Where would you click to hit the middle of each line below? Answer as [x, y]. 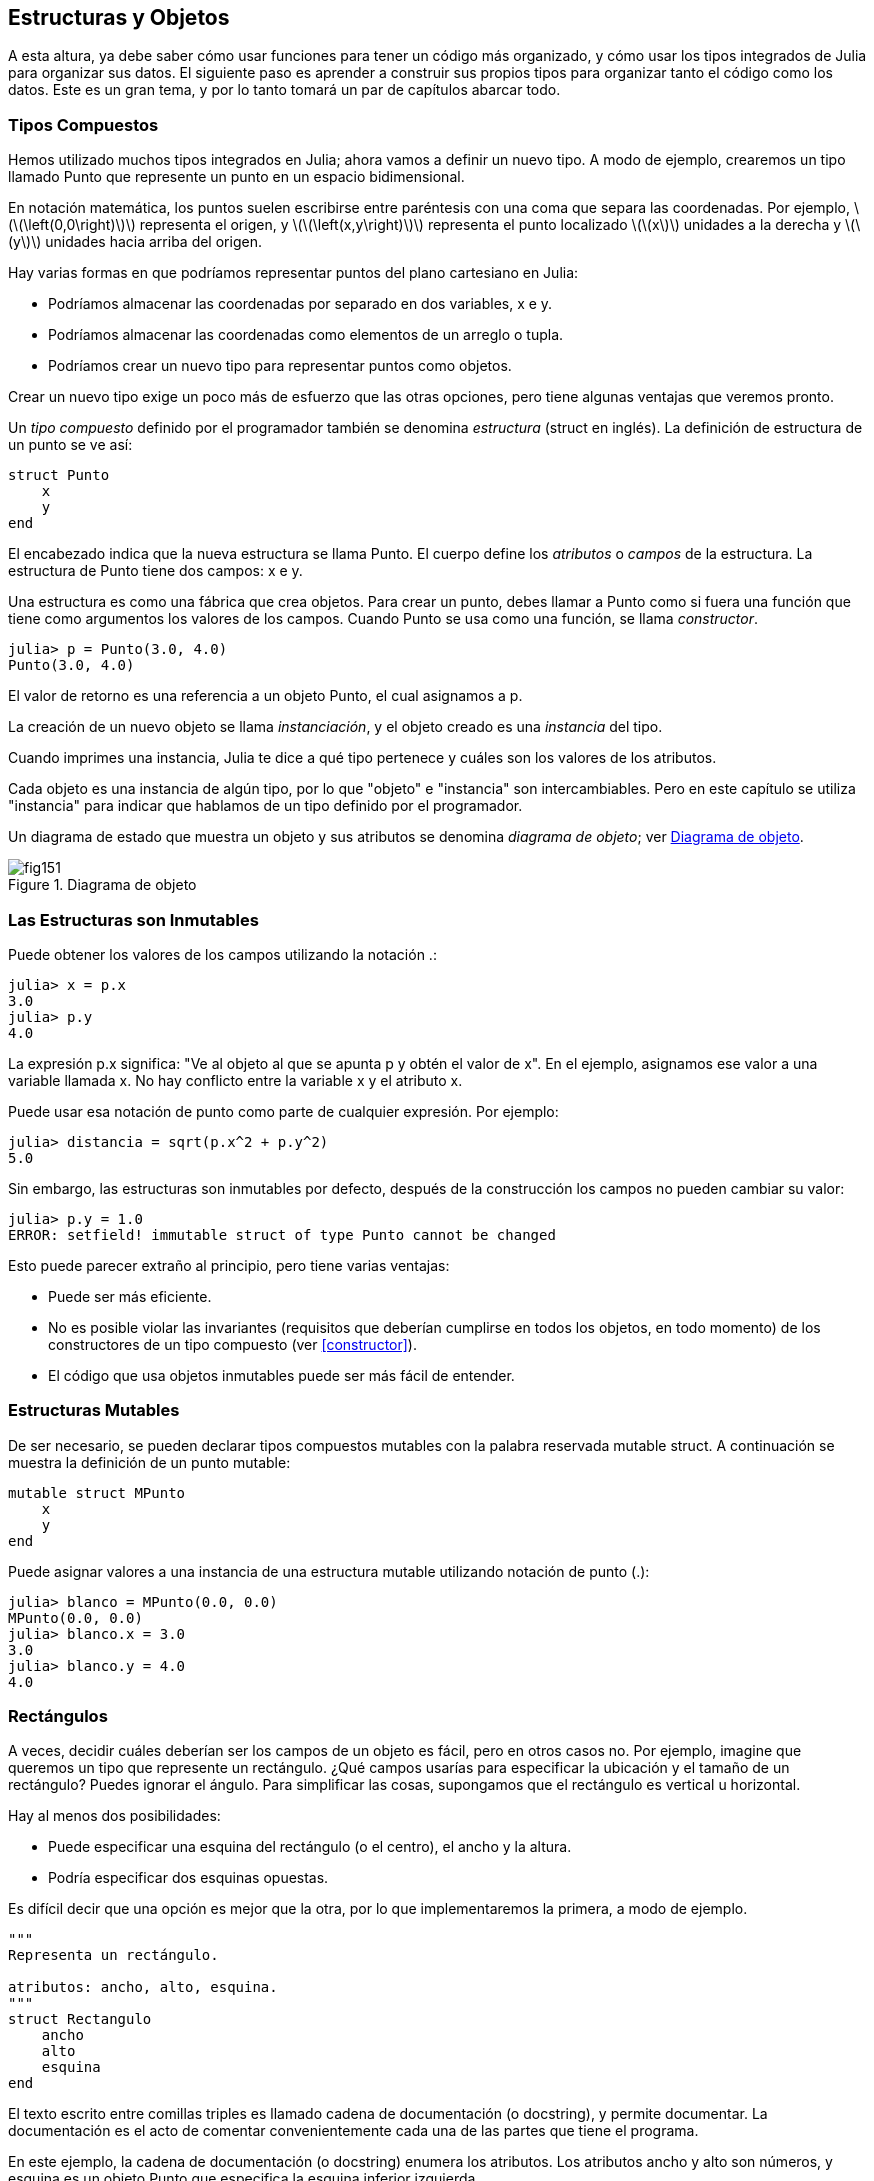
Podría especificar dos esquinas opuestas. [188, 1878]
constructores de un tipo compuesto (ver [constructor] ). [232, 1344]
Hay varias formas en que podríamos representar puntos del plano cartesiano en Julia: [293, 273]
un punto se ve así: [70, 445]
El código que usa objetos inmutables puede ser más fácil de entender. [281, 1375]
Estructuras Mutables [94, 1410]
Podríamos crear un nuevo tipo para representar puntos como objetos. [280, 366]
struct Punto [59, 475]
